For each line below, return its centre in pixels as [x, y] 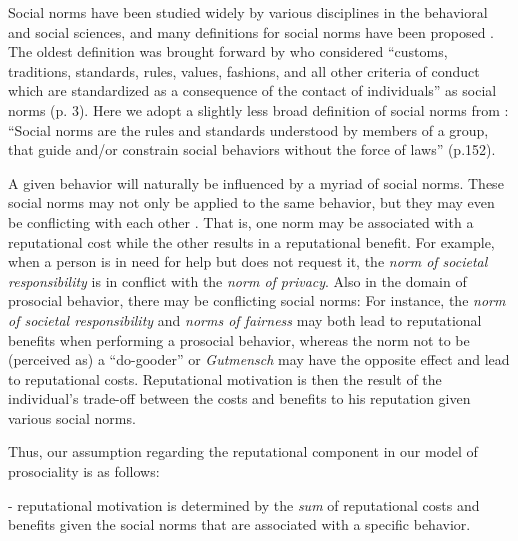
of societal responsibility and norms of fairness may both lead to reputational [245, 319]
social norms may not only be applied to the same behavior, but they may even [251, 202]
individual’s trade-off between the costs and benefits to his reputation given [239, 398]
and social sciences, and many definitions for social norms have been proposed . [251, 31]
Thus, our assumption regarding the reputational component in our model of [243, 451]
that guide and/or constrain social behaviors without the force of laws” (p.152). [252, 149]
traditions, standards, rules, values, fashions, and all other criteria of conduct [244, 70]
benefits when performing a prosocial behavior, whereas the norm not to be [239, 339]
